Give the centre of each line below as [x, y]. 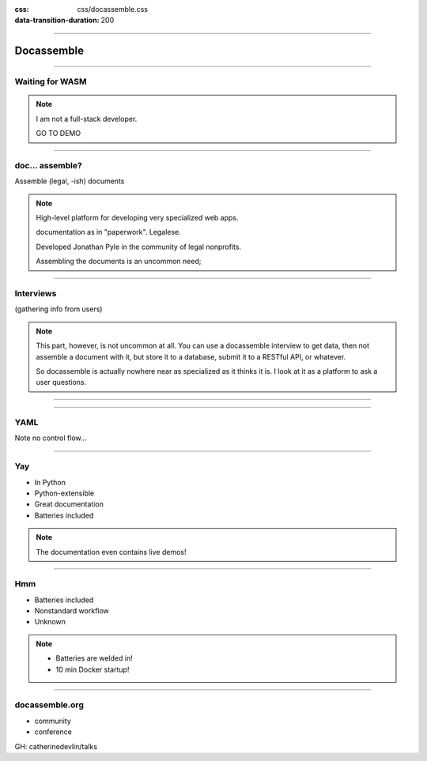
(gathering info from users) [59, 309]
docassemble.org [49, 705]
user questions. [61, 382]
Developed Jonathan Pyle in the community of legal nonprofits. [138, 247]
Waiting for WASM [51, 81]
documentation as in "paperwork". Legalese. [108, 232]
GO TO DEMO [59, 134]
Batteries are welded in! [94, 658]
